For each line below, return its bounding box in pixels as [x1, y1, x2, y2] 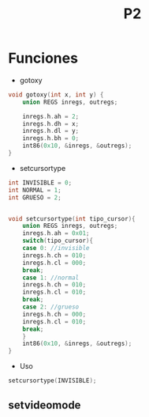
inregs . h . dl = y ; [22, 127, 80, 135]
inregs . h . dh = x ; [22, 119, 80, 127]
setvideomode [8, 399, 81, 412]
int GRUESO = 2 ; [8, 193, 61, 202]
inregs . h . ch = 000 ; [22, 310, 87, 318]
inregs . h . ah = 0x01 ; [22, 229, 90, 237]
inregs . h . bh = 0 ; [22, 135, 80, 142]
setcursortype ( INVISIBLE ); [8, 377, 97, 385]
